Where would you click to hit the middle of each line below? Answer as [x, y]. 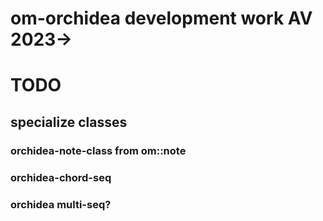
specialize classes [69, 122]
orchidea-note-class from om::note [98, 150]
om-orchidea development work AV [161, 18]
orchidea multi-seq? [61, 204]
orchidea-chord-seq [61, 177]
